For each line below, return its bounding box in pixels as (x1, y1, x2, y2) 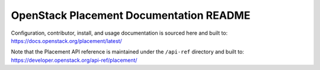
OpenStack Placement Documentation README (11, 9, 251, 22)
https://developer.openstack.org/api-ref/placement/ (11, 56, 137, 64)
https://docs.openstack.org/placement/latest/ (11, 37, 123, 44)
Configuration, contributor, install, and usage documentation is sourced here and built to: (11, 29, 228, 36)
